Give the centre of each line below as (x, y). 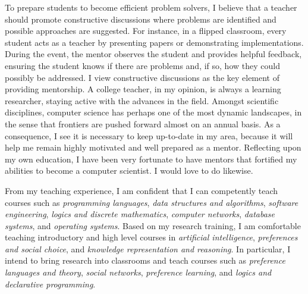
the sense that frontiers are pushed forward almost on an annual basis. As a (143, 123)
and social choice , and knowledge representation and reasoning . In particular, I (148, 248)
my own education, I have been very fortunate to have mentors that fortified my (151, 159)
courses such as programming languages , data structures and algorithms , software (152, 202)
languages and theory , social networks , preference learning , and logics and (138, 272)
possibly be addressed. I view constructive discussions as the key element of (142, 77)
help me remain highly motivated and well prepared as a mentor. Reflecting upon (153, 147)
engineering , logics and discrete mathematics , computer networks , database (140, 214)
